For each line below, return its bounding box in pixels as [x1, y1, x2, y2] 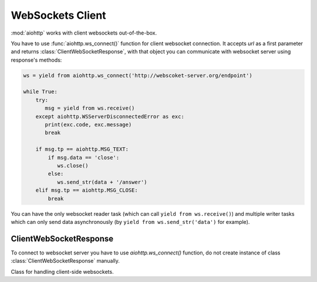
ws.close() [57, 162, 89, 169]
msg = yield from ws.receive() [45, 105, 135, 111]
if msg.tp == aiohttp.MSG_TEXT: [35, 146, 129, 152]
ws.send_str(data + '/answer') [57, 179, 147, 185]
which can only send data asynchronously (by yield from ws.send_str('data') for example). [11, 218, 250, 225]
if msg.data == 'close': [48, 154, 120, 161]
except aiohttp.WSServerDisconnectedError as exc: [35, 113, 184, 120]
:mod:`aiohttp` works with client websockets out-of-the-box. [11, 29, 157, 36]
